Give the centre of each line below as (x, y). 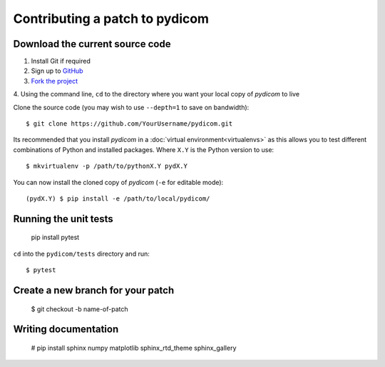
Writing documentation (66, 330)
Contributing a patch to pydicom (111, 19)
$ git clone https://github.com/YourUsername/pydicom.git (129, 124)
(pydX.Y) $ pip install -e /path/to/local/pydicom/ (118, 198)
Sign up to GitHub (57, 71)
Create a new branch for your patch (94, 290)
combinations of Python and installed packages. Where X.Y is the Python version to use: (144, 149)
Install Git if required (61, 61)
